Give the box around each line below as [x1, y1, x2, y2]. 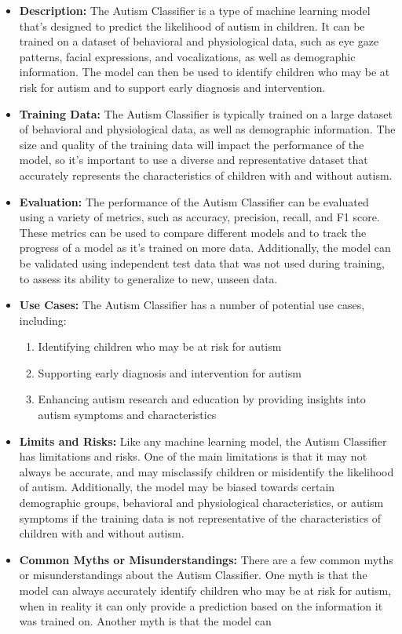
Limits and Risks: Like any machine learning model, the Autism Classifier [19, 432, 387, 449]
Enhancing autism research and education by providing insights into [38, 391, 366, 407]
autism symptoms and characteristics [38, 406, 217, 423]
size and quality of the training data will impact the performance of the [19, 136, 364, 152]
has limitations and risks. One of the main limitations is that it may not [19, 448, 367, 465]
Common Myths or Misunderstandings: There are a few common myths [19, 551, 393, 567]
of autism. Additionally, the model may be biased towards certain [19, 479, 335, 495]
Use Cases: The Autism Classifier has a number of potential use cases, [19, 297, 365, 313]
